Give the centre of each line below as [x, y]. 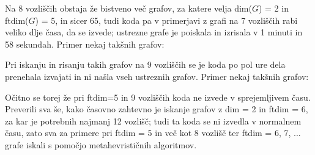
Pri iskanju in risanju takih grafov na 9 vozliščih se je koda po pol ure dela [145, 64]
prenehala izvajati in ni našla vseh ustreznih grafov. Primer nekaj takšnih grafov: [157, 76]
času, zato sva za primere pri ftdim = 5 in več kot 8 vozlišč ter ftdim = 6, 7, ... [153, 133]
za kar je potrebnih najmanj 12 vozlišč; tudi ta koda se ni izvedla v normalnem [153, 121]
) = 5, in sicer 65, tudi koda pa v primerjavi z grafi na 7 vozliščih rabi [166, 20]
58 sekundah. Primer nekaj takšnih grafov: [85, 44]
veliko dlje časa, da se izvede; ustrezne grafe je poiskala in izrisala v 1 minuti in [154, 32]
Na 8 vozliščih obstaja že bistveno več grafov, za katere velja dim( [128, 8]
